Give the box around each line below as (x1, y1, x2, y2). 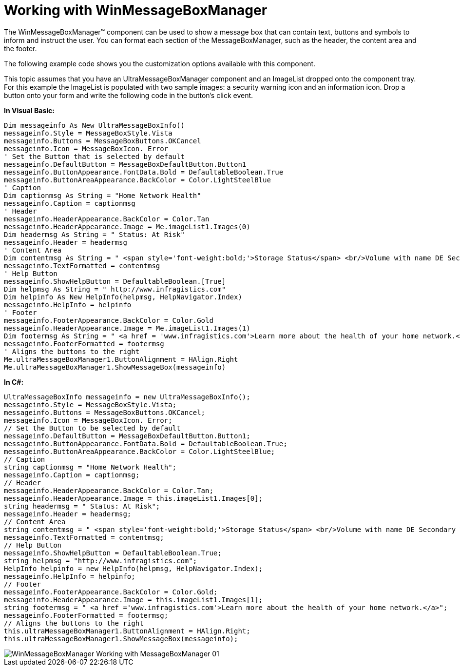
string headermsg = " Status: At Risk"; (4, 502, 160, 510)
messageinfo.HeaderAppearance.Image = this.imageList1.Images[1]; (4, 595, 263, 604)
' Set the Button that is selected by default (4, 152, 185, 160)
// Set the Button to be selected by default (4, 424, 181, 432)
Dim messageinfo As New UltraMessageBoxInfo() (4, 121, 185, 129)
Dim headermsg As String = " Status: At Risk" (4, 230, 185, 238)
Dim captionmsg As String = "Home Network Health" (4, 191, 201, 199)
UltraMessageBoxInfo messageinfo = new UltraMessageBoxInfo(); (4, 393, 250, 401)
